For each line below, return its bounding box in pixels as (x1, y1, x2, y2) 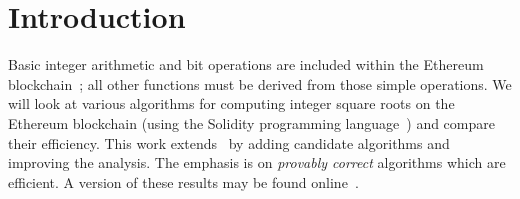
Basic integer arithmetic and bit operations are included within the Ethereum (8, 54, 484, 75)
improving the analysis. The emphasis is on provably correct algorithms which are (8, 152, 506, 173)
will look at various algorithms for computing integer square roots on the (8, 93, 455, 114)
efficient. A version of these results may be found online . (8, 171, 359, 192)
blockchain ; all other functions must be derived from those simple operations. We (8, 73, 512, 94)
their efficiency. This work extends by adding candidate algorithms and (8, 132, 450, 153)
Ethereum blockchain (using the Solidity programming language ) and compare (8, 112, 495, 133)
